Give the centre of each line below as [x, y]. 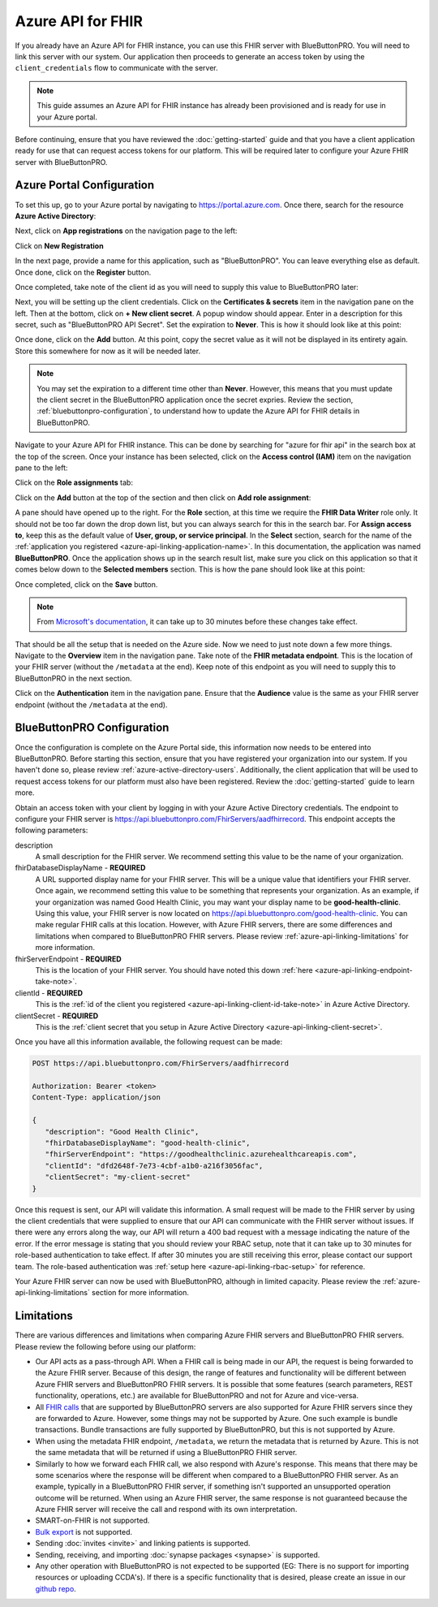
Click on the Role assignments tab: [74, 482]
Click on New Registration [60, 246]
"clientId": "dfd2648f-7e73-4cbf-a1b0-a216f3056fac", [154, 1166]
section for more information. [141, 1293]
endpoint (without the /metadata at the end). [91, 704]
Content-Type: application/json [97, 1097]
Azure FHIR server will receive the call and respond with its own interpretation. [166, 1510]
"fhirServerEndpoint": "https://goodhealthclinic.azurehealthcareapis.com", [201, 1154]
